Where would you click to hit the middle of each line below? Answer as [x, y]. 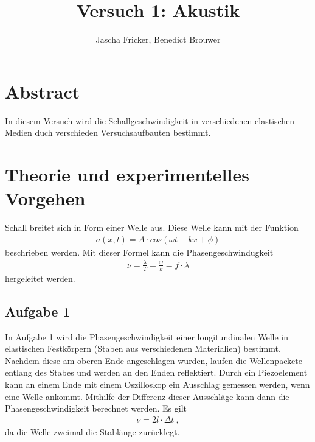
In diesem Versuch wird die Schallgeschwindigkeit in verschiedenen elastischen [150, 120]
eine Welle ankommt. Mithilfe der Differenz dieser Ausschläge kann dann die [147, 396]
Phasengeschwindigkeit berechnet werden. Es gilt [96, 408]
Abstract [43, 91]
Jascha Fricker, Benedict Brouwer [158, 39]
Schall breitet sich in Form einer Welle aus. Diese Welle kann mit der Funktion [152, 227]
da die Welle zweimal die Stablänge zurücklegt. [92, 431]
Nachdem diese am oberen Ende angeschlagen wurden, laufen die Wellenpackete [154, 360]
